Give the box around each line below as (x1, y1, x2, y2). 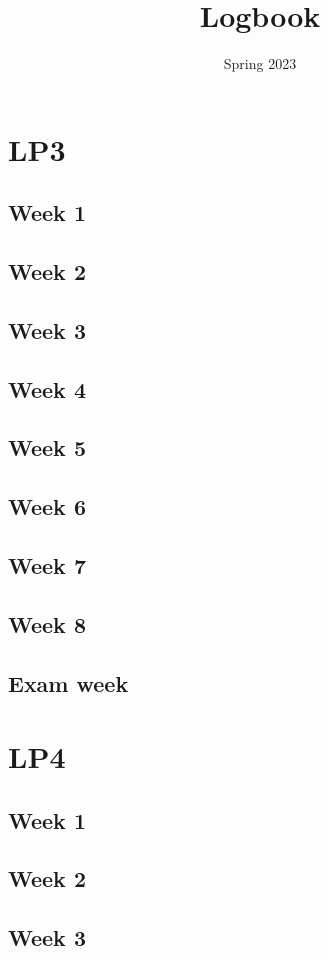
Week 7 (8, 549, 86, 580)
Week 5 (8, 432, 86, 463)
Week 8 (8, 608, 86, 639)
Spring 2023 (223, 53, 297, 74)
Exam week (8, 667, 129, 698)
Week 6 (8, 491, 86, 522)
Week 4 (8, 373, 86, 404)
